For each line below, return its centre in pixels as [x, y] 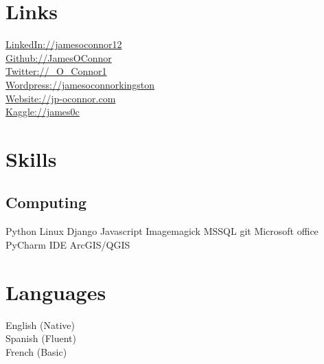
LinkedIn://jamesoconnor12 [64, 44]
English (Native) [40, 325]
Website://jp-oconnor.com [61, 98]
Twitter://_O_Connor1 [56, 71]
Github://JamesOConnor [59, 57]
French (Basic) [36, 351]
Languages [56, 292]
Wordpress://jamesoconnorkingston [80, 84]
